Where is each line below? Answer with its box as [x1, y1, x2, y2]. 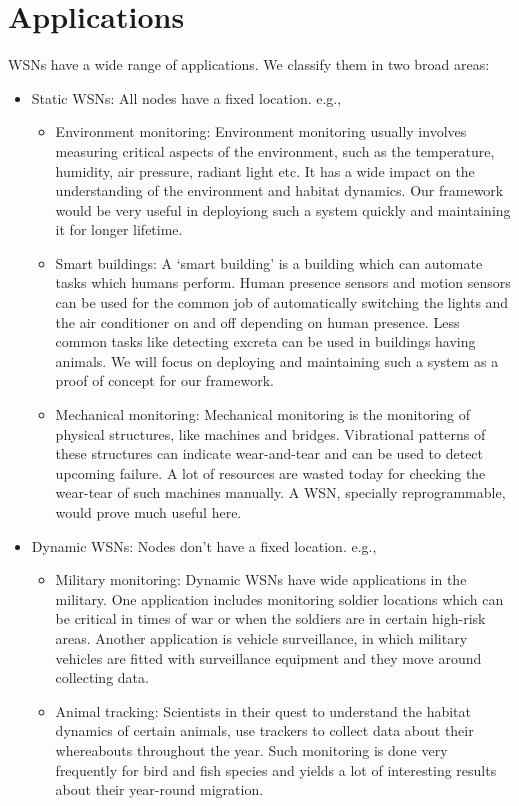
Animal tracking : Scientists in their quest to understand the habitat [55, 700, 472, 721]
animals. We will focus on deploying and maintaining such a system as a [55, 350, 499, 371]
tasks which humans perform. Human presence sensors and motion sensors [55, 272, 511, 293]
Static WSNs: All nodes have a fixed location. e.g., [31, 87, 342, 108]
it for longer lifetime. [55, 219, 183, 240]
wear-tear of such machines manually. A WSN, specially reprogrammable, [55, 482, 506, 503]
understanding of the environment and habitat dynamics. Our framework [55, 180, 504, 201]
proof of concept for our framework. [55, 370, 274, 391]
